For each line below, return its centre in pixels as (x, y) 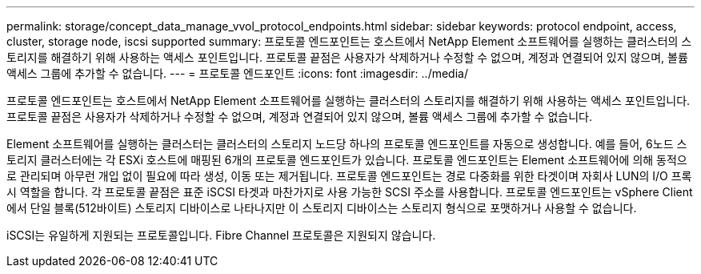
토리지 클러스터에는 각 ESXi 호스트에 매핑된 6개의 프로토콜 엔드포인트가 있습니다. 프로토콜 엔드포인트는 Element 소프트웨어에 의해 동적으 (347, 160)
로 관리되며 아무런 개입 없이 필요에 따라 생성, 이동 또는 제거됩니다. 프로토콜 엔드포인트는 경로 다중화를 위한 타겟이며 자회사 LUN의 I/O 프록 (349, 176)
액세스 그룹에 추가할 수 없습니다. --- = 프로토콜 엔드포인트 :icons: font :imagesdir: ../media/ (237, 73)
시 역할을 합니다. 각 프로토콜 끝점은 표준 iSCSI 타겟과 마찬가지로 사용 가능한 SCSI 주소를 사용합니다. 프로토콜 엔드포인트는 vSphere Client (350, 192)
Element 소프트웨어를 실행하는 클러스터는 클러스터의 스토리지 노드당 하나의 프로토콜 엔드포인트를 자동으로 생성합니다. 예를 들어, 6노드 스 (347, 144)
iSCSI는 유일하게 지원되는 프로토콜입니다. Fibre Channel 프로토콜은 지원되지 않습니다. (221, 235)
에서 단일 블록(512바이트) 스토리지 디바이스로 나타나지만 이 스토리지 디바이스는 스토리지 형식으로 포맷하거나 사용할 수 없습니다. (322, 208)
